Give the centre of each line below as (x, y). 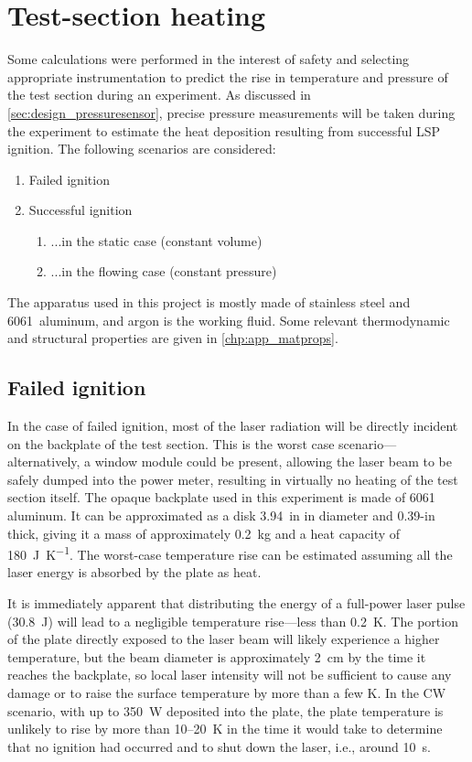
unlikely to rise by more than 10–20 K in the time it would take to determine (225, 729)
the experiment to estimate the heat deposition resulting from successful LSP (224, 130)
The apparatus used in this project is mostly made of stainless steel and (209, 302)
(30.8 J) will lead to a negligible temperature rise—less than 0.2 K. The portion (233, 621)
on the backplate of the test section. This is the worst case (171, 443)
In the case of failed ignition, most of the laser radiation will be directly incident (233, 426)
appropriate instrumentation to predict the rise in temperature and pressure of (228, 76)
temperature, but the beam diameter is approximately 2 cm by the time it (217, 656)
